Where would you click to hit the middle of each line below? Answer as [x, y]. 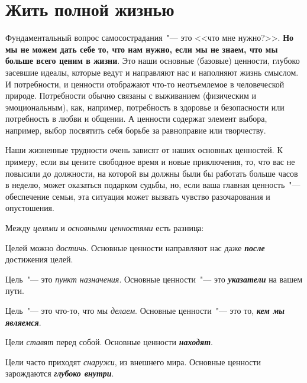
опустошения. [30, 208]
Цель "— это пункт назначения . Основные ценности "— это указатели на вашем [154, 279]
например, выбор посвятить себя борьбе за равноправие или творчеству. [136, 130]
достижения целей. [39, 259]
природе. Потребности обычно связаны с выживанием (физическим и [131, 95]
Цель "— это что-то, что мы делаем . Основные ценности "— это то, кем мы [145, 310]
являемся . [23, 322]
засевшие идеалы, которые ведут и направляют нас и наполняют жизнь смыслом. [152, 72]
